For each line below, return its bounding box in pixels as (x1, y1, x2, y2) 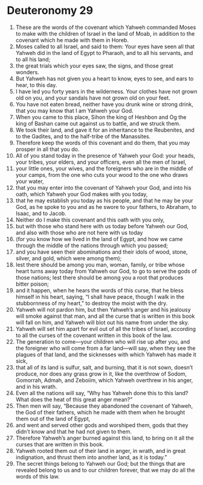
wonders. (15, 68, 40, 75)
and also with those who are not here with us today (15, 229, 143, 236)
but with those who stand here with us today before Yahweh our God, (15, 222, 189, 230)
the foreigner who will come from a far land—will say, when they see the (15, 344, 196, 352)
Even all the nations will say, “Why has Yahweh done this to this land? (15, 389, 188, 396)
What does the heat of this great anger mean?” (15, 396, 133, 403)
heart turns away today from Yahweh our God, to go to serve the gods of (15, 267, 197, 275)
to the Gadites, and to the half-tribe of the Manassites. (15, 132, 151, 140)
